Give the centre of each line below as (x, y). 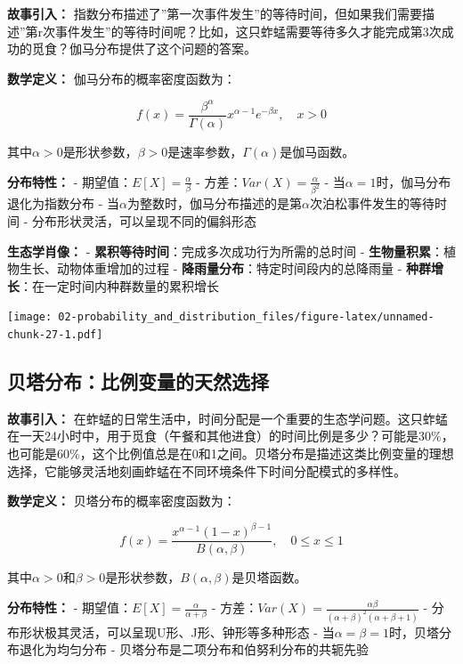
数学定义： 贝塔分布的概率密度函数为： (122, 501)
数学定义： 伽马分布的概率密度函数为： (122, 78)
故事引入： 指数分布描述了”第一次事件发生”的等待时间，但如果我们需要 (215, 13)
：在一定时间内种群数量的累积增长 (119, 285)
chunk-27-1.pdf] (55, 335)
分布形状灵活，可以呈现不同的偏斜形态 (144, 221)
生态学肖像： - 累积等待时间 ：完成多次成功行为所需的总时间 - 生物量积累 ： (225, 251)
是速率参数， (205, 151)
